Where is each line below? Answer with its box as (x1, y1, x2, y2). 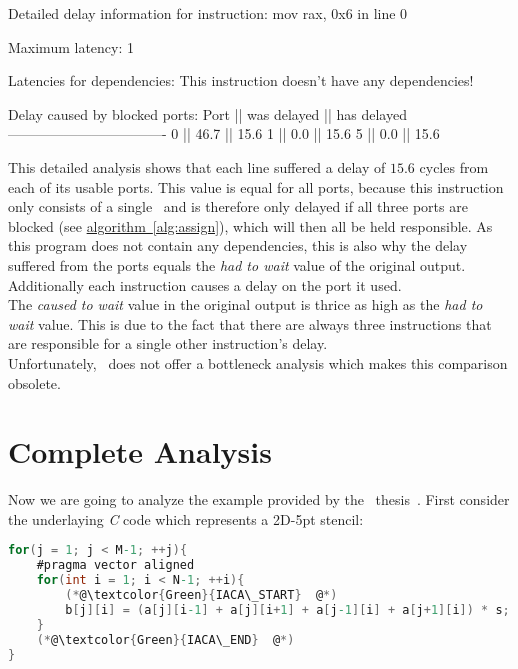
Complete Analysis (8, 431, 272, 472)
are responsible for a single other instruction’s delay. (8, 333, 328, 354)
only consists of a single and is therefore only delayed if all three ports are (8, 196, 468, 217)
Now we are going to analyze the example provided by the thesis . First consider (8, 489, 510, 510)
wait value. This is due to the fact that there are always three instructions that (8, 313, 492, 334)
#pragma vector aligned (36, 558, 195, 573)
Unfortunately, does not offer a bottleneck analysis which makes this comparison (8, 352, 508, 373)
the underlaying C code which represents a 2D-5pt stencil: (8, 508, 364, 529)
